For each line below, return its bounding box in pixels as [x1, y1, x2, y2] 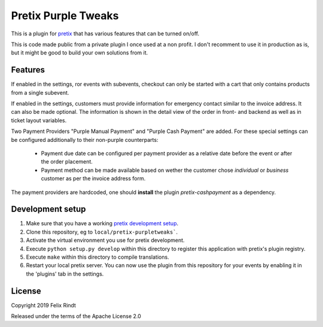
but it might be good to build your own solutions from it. [11, 49, 148, 56]
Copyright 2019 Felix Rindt [11, 301, 76, 308]
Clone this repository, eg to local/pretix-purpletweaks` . [26, 228, 178, 235]
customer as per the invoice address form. [41, 175, 146, 182]
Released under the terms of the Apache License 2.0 [11, 313, 142, 320]
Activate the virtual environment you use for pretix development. [26, 237, 185, 244]
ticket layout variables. [11, 117, 67, 124]
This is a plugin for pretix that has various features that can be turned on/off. [11, 30, 200, 37]
